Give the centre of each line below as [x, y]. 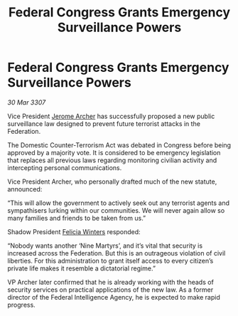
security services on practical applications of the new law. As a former [110, 290]
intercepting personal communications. [65, 167]
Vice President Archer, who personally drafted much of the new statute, [112, 181]
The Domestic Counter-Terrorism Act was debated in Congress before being [119, 145]
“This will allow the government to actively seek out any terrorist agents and [118, 203]
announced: [25, 189]
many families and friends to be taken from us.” [77, 218]
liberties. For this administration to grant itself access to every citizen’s [110, 260]
